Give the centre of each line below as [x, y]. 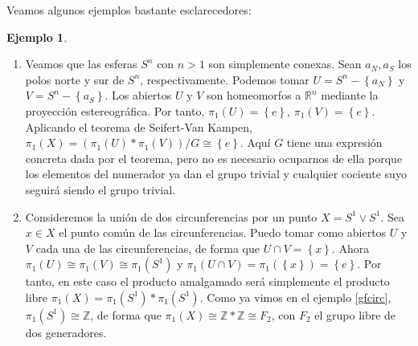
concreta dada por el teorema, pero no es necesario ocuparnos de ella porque [214, 158]
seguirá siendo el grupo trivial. [100, 189]
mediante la [350, 95]
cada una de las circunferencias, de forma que [148, 248]
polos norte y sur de [75, 79]
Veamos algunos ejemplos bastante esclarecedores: [129, 10]
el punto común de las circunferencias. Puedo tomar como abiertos [223, 232]
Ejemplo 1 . [37, 37]
